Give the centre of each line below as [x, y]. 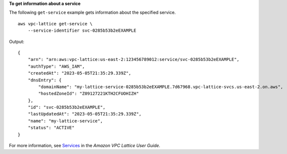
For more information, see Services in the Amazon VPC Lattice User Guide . [85, 146]
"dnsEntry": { [45, 80]
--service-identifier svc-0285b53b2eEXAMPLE [82, 31]
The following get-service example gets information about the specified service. [92, 13]
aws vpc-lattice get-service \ [55, 24]
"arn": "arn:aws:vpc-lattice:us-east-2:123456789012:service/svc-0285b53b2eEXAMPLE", [133, 59]
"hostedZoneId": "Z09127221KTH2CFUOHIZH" [89, 94]
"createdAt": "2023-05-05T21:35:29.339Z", [79, 73]
